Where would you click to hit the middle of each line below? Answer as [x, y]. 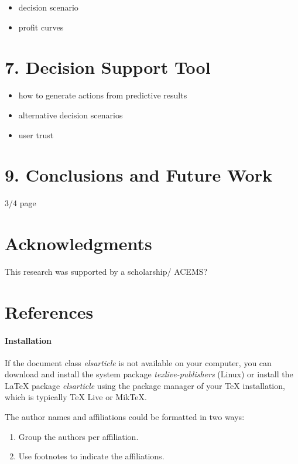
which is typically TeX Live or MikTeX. [76, 397]
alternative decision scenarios [71, 115]
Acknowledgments [78, 243]
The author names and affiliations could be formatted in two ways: [125, 417]
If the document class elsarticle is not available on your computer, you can [138, 362]
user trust [36, 134]
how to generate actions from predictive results [103, 95]
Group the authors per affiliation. [78, 436]
